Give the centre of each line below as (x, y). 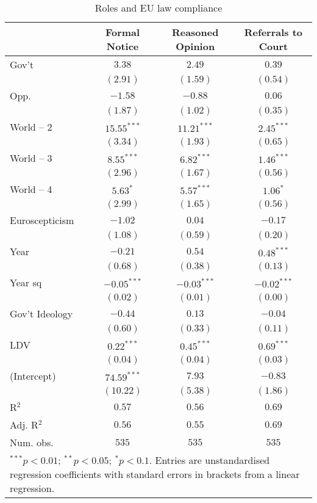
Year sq (26, 282)
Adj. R (24, 425)
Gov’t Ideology (41, 313)
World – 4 (31, 189)
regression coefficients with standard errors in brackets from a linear (155, 474)
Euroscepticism (42, 220)
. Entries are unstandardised (209, 460)
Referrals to (273, 32)
